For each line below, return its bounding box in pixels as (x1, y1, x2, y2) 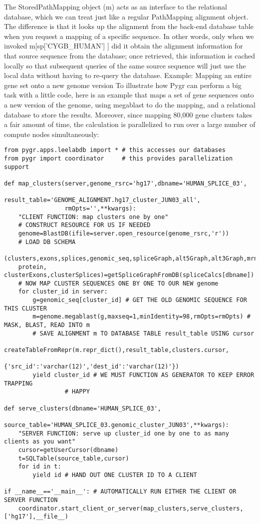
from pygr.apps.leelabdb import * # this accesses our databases (4, 146, 226, 154)
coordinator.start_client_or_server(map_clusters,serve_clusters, (18, 504, 244, 512)
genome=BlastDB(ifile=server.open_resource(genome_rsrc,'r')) (18, 229, 230, 237)
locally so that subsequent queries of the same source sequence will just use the (4, 60, 246, 70)
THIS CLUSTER (4, 304, 47, 312)
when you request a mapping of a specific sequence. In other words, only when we (4, 30, 254, 41)
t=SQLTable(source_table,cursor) (18, 454, 129, 462)
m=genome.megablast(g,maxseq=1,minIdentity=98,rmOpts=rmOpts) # (32, 313, 251, 320)
